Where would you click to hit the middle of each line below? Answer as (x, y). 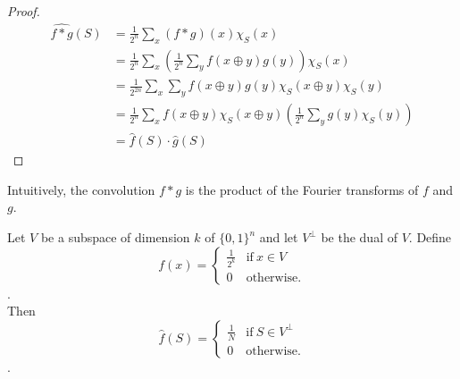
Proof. (24, 11)
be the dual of (359, 237)
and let (279, 237)
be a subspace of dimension (115, 237)
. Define (430, 237)
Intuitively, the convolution (81, 189)
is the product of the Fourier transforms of (302, 189)
